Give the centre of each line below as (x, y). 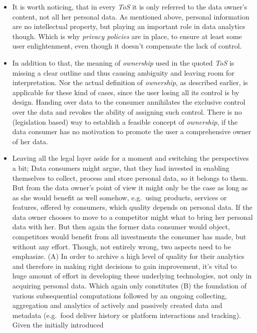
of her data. (30, 141)
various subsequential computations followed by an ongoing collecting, (119, 295)
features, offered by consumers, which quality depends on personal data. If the (132, 207)
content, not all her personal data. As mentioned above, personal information (131, 16)
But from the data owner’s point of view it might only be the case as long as (130, 188)
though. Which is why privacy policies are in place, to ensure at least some (127, 36)
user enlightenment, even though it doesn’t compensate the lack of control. (127, 46)
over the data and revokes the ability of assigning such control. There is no (127, 111)
